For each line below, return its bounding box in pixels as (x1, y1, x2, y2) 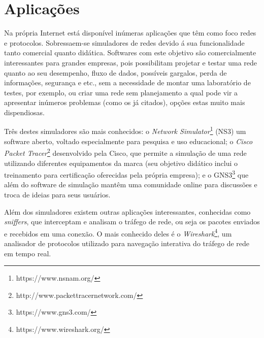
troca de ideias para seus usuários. (4, 189, 111, 199)
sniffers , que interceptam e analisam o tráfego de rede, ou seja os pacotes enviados (4, 216, 260, 227)
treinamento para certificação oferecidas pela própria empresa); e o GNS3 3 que (4, 168, 249, 180)
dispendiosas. (4, 107, 45, 117)
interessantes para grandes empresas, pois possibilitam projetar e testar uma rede (4, 57, 257, 67)
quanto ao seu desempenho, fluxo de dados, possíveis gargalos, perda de (4, 67, 227, 78)
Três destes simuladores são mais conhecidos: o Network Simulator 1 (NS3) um (4, 124, 246, 137)
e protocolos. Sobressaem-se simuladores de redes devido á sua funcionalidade (4, 37, 245, 48)
